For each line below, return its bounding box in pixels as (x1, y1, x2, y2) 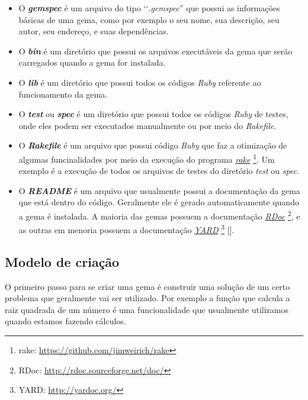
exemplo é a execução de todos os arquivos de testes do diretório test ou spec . (18, 164, 300, 177)
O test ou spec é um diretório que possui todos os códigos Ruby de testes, (18, 108, 288, 120)
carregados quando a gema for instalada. (18, 56, 166, 69)
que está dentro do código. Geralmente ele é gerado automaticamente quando (18, 196, 299, 208)
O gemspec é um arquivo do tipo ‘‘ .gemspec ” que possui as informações (18, 2, 280, 14)
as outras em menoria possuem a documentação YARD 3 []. (18, 222, 235, 236)
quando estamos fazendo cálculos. (5, 315, 126, 327)
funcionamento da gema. (18, 88, 108, 100)
